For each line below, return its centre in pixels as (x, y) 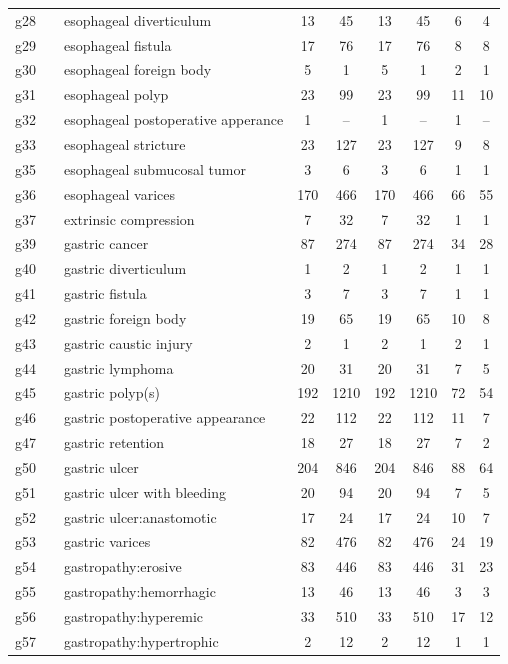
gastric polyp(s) (112, 392)
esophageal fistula (118, 44)
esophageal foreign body (138, 69)
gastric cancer (106, 243)
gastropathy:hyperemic (134, 616)
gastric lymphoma (119, 367)
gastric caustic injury (128, 342)
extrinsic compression (129, 218)
